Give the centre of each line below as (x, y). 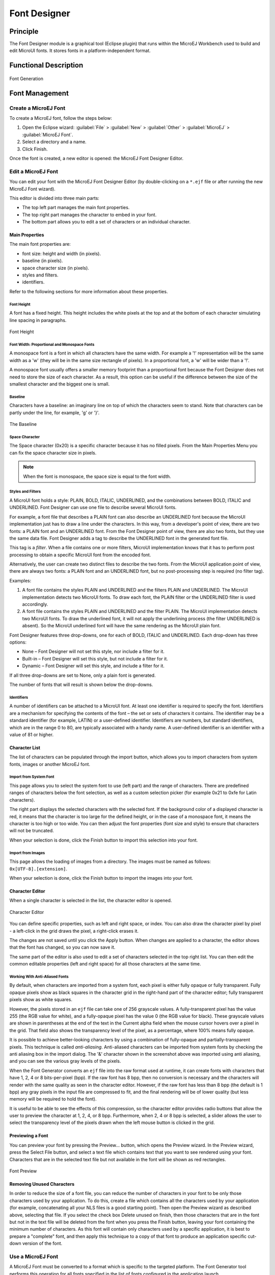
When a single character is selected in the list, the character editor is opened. (91, 901)
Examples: (20, 580)
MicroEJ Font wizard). (32, 189)
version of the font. (42, 1243)
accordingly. (35, 604)
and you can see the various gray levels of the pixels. (65, 1061)
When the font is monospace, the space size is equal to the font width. (97, 476)
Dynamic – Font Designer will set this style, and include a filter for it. (93, 666)
